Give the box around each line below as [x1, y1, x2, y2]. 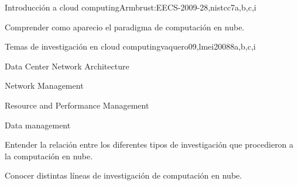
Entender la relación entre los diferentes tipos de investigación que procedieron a [5, 138, 294, 151]
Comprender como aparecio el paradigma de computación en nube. [5, 20, 245, 33]
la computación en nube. [5, 149, 93, 162]
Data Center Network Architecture [5, 60, 129, 72]
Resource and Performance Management [5, 99, 149, 111]
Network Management [5, 79, 84, 92]
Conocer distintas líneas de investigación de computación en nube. [5, 169, 242, 181]
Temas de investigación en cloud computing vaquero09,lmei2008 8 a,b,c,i [5, 40, 256, 53]
